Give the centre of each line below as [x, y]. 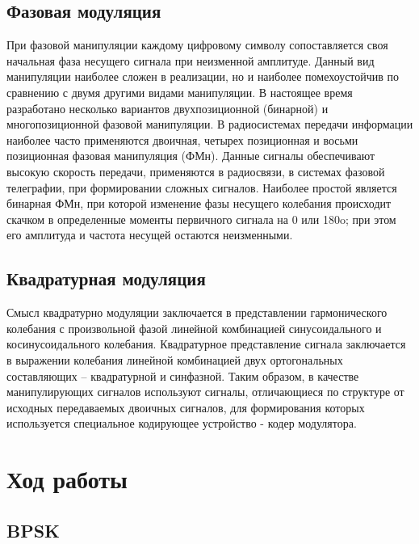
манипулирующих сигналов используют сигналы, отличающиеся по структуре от [205, 392]
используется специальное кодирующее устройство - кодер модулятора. [182, 423]
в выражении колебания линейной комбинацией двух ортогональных [175, 359]
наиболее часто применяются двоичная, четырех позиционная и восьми [182, 139]
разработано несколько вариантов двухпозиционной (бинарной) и [168, 108]
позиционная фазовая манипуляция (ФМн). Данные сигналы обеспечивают [191, 156]
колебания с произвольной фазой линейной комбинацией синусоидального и [194, 328]
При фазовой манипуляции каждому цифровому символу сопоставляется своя [197, 45]
